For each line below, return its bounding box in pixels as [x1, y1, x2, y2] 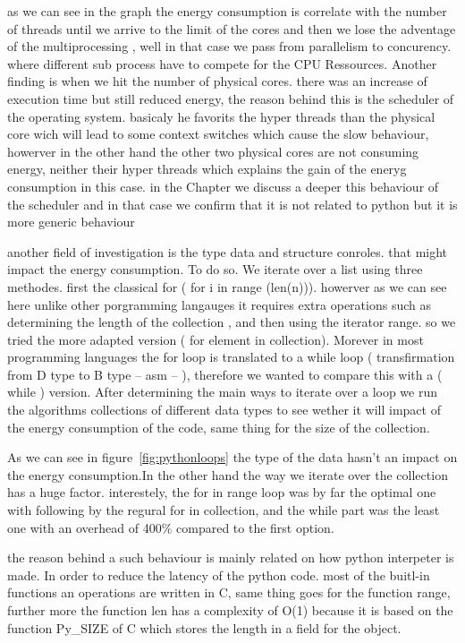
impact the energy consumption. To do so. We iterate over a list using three [7, 260, 423, 279]
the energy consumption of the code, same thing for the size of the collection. [7, 417, 430, 436]
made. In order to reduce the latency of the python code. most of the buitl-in [7, 565, 430, 584]
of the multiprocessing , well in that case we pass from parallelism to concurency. [7, 37, 452, 56]
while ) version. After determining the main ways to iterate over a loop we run [7, 382, 438, 401]
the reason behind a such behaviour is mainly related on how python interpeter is [7, 548, 454, 567]
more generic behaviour [7, 212, 135, 231]
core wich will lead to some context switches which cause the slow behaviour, [7, 124, 429, 143]
